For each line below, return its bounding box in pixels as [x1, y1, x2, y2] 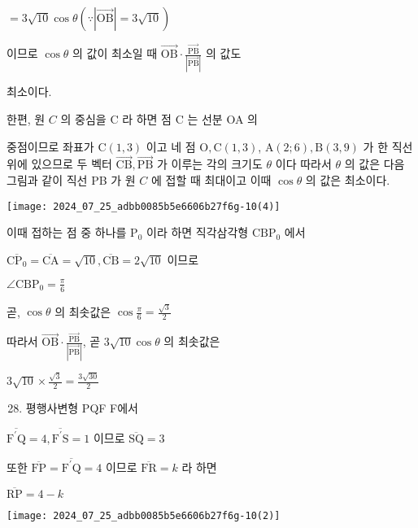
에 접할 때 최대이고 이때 [151, 171, 272, 188]
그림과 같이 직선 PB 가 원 [7, 171, 136, 188]
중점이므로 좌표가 [7, 137, 94, 155]
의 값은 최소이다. [305, 171, 390, 188]
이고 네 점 [146, 137, 196, 155]
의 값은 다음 [344, 155, 405, 172]
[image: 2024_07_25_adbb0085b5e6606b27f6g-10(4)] [7, 200, 281, 212]
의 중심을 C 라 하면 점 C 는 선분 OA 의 [60, 110, 258, 127]
